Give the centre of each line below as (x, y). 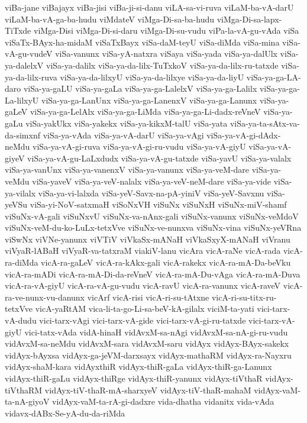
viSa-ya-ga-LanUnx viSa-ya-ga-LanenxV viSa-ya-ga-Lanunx (149, 100)
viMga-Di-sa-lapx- (249, 19)
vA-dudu (21, 320)
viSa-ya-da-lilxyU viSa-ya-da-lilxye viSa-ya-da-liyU (152, 77)
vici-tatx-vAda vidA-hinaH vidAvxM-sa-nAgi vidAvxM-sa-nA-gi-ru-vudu (156, 332)
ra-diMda (22, 262)
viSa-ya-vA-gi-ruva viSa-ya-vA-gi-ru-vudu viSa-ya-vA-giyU (139, 146)
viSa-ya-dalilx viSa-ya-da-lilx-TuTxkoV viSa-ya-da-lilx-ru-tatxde (162, 65)
